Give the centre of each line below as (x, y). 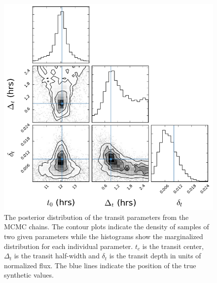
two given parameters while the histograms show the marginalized (104, 236)
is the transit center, (173, 246)
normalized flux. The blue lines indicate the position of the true (100, 265)
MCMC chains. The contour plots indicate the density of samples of (107, 227)
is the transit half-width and (57, 256)
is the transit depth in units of (155, 256)
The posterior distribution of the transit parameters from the (96, 217)
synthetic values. (29, 275)
